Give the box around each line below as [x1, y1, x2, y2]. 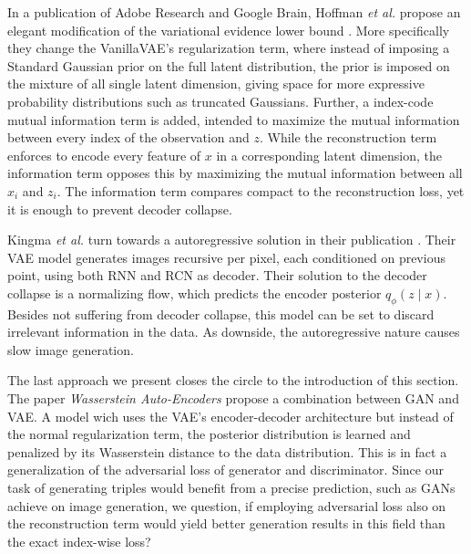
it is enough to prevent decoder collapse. [7, 199, 232, 218]
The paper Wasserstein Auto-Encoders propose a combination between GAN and [7, 389, 459, 408]
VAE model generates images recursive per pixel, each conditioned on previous [7, 247, 445, 267]
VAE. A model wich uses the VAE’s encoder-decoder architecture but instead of [7, 406, 454, 425]
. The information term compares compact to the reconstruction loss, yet [56, 181, 465, 200]
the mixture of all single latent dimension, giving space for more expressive [7, 74, 425, 93]
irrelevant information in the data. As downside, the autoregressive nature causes [7, 322, 460, 341]
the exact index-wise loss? [7, 531, 151, 550]
